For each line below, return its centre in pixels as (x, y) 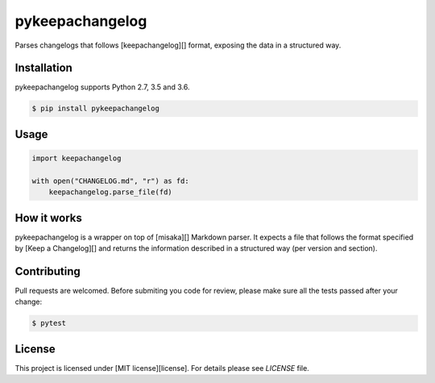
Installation (43, 68)
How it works (48, 218)
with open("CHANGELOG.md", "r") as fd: (110, 181)
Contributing (48, 271)
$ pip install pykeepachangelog (96, 108)
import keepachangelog (77, 158)
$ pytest (49, 323)
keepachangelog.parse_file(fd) (110, 192)
